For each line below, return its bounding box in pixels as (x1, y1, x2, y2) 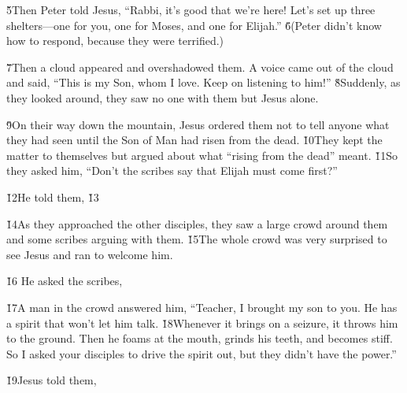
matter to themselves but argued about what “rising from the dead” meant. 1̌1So (6, 146, 398, 163)
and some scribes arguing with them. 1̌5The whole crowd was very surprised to (6, 231, 387, 247)
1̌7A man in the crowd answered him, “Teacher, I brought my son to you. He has (6, 298, 398, 315)
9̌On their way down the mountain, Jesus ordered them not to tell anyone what (6, 116, 390, 132)
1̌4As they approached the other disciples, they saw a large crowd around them (6, 215, 388, 232)
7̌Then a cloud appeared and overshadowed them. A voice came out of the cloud (6, 58, 394, 75)
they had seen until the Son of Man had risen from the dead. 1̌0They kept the (6, 132, 383, 148)
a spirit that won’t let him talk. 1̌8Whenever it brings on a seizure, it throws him (6, 314, 398, 331)
